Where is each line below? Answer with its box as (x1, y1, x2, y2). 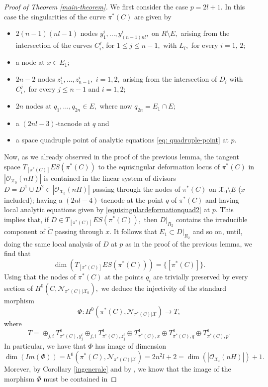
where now (99, 101, 132, 111)
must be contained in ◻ (43, 373, 117, 384)
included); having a (4, 194, 63, 205)
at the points (104, 271, 144, 281)
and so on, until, (192, 226, 243, 237)
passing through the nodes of (92, 183, 180, 194)
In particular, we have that (4, 340, 86, 351)
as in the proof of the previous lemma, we (125, 238, 252, 249)
